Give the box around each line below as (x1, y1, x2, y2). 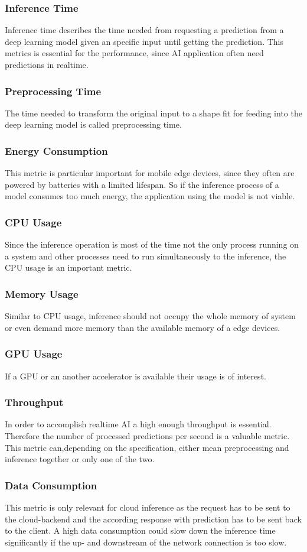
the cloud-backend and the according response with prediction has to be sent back (5, 512, 302, 525)
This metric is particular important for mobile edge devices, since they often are (5, 167, 295, 179)
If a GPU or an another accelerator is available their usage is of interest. (5, 369, 266, 382)
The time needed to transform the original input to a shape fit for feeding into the (5, 106, 302, 119)
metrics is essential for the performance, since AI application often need (5, 47, 264, 59)
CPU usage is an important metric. (5, 261, 132, 274)
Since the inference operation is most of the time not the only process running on (5, 238, 299, 251)
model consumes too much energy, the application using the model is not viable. (5, 190, 295, 202)
